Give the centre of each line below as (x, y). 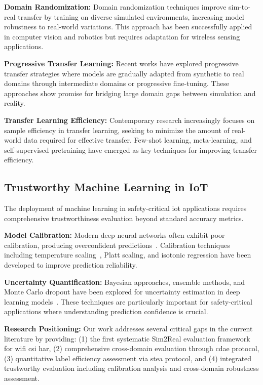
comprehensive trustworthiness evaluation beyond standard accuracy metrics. (124, 218)
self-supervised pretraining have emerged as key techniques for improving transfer (130, 149)
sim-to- (239, 7)
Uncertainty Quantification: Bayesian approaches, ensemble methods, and (125, 282)
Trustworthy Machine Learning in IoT (106, 187)
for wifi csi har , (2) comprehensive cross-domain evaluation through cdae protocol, (132, 348)
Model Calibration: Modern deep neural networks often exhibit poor (115, 235)
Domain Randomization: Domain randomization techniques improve (115, 7)
